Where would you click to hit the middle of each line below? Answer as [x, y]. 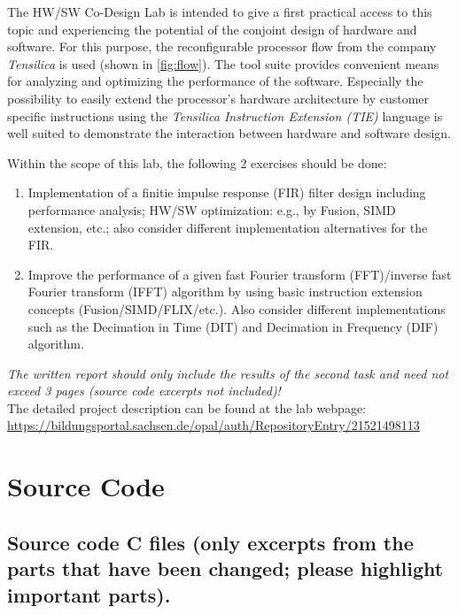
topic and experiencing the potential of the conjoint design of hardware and [212, 29]
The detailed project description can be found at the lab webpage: [187, 407]
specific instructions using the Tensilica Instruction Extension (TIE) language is [225, 115]
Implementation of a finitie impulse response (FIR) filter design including [227, 192]
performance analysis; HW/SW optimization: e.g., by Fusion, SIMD [212, 209]
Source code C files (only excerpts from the [210, 542]
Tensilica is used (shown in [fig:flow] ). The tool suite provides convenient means [223, 63]
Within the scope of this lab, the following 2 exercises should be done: [197, 162]
